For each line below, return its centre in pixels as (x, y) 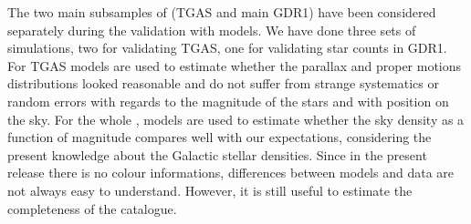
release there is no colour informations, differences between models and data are (231, 173)
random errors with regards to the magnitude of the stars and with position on (228, 101)
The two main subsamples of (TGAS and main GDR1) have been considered (222, 12)
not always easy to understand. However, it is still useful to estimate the (210, 190)
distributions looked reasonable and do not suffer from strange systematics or (223, 83)
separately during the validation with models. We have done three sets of (212, 30)
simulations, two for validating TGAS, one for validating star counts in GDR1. (227, 48)
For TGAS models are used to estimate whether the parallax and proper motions (235, 65)
